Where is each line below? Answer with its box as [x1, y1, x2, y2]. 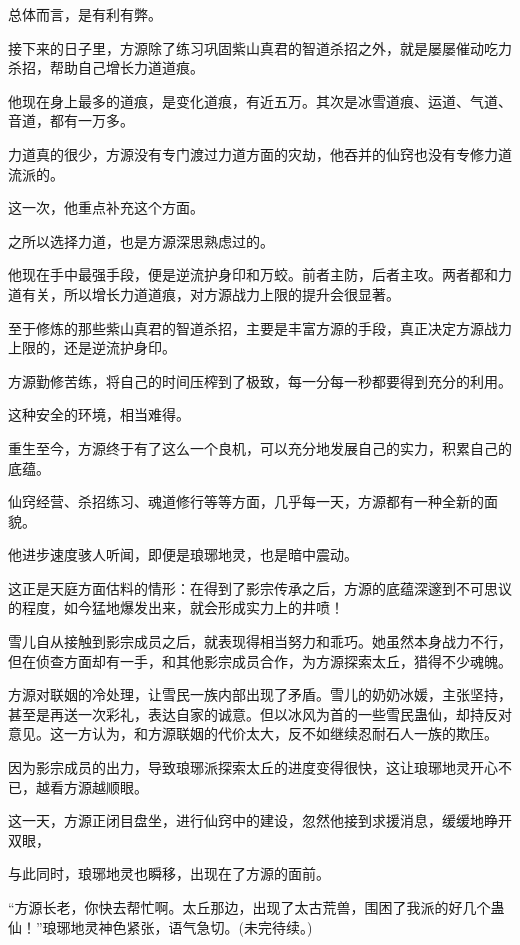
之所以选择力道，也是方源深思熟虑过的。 [8, 230, 274, 251]
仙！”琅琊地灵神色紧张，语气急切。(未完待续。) [8, 916, 313, 937]
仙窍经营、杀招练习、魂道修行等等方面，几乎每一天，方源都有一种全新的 [8, 491, 484, 512]
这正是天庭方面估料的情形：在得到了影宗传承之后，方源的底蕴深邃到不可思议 [8, 577, 512, 598]
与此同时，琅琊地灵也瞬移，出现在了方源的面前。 [8, 863, 330, 884]
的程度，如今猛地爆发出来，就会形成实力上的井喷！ [8, 597, 344, 618]
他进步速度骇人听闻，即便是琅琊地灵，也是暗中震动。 [8, 544, 358, 565]
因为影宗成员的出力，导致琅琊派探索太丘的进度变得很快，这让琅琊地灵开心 [8, 757, 498, 778]
